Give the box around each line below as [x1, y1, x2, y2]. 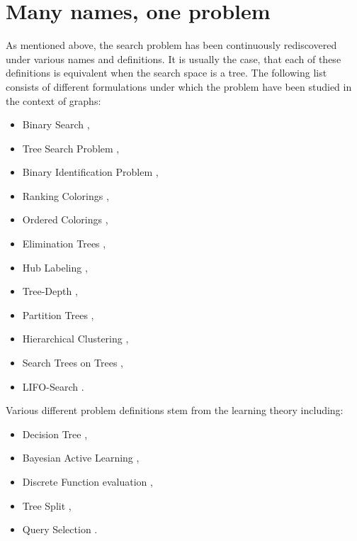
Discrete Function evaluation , [22, 474, 153, 489]
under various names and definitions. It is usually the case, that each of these [6, 51, 341, 66]
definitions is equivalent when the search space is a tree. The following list [6, 65, 327, 80]
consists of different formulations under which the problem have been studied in [6, 79, 352, 94]
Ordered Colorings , [22, 212, 108, 227]
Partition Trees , [22, 307, 94, 322]
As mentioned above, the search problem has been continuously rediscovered [6, 38, 337, 52]
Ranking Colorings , [22, 188, 109, 203]
